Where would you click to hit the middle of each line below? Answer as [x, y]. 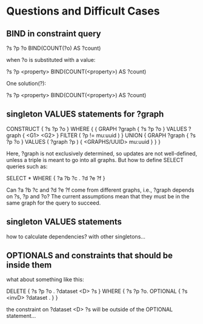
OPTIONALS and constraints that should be [90, 256]
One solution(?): [26, 83]
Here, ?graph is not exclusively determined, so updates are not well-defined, [102, 154]
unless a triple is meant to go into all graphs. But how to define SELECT [95, 160]
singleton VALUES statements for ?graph [85, 114]
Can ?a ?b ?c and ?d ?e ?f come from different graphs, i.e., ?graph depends [100, 190]
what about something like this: [45, 280]
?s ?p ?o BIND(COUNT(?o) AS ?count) [54, 48]
